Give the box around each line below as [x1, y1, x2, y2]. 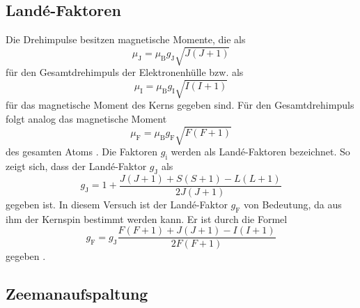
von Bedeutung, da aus [244, 197, 342, 211]
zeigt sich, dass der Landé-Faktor [6, 159, 147, 174]
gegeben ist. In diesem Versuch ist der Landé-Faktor [6, 197, 228, 211]
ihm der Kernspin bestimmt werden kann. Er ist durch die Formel [6, 211, 288, 226]
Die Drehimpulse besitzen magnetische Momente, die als [6, 32, 246, 47]
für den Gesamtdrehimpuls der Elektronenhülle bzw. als [6, 65, 244, 79]
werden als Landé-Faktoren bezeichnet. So [171, 144, 350, 159]
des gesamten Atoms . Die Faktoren [6, 144, 158, 159]
